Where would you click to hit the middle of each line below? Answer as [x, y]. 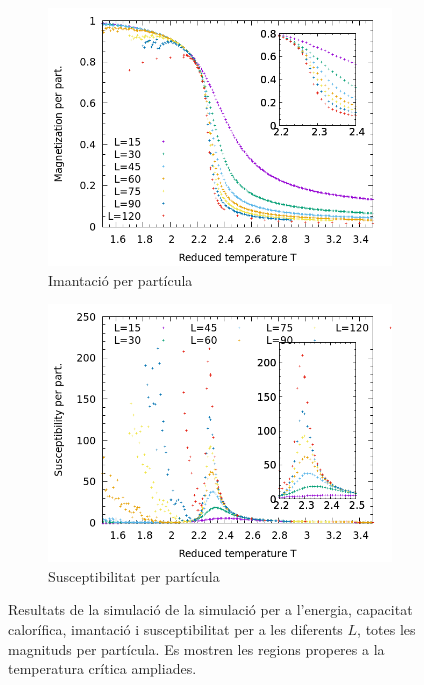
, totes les [386, 628]
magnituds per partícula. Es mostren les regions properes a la [196, 648]
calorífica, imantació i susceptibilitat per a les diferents [175, 628]
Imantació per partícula [120, 279]
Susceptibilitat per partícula [134, 575]
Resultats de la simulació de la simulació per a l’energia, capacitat [210, 609]
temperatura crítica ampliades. [102, 668]
